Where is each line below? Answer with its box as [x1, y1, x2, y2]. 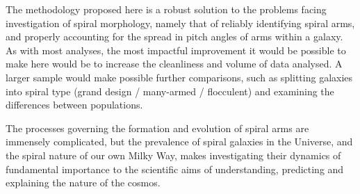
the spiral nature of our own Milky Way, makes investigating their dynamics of [6, 147, 341, 162]
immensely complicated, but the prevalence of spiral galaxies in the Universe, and [6, 134, 353, 149]
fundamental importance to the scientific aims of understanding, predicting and [6, 161, 344, 176]
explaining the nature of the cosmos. [6, 175, 161, 190]
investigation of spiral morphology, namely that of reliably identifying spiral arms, [6, 15, 355, 30]
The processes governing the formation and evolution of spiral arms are [6, 120, 309, 135]
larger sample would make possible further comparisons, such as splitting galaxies [6, 70, 353, 84]
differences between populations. [6, 97, 143, 112]
